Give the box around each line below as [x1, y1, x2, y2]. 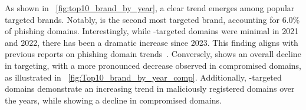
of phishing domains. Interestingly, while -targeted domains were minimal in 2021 [5, 25, 299, 37]
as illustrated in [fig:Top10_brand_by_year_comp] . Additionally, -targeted [5, 71, 282, 83]
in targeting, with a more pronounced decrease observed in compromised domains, [5, 59, 301, 71]
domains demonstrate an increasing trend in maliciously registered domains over [5, 82, 295, 95]
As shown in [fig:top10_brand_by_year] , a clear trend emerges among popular [5, 2, 295, 14]
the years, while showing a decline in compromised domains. [5, 94, 222, 106]
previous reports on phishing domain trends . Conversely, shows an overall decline [5, 48, 301, 60]
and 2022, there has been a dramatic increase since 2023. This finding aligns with [5, 36, 298, 48]
